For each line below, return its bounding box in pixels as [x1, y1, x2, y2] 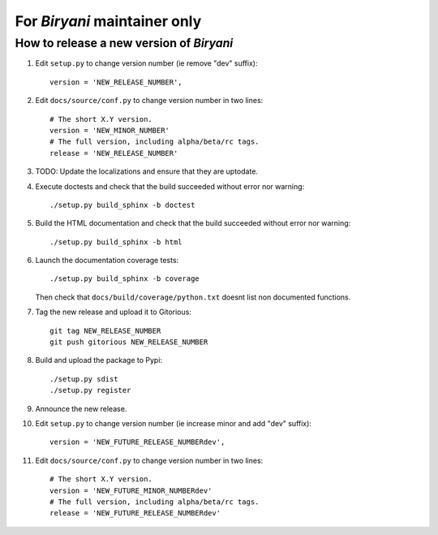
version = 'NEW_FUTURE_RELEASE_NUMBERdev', [49, 438, 225, 447]
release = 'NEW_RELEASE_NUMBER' [49, 149, 178, 157]
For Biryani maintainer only [15, 12, 202, 30]
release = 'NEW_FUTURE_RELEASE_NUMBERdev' [49, 508, 221, 518]
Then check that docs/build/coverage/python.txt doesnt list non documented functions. [35, 292, 351, 302]
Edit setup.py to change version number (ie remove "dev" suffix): [35, 58, 258, 68]
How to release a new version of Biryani [15, 36, 234, 50]
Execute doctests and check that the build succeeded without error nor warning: [35, 181, 305, 191]
